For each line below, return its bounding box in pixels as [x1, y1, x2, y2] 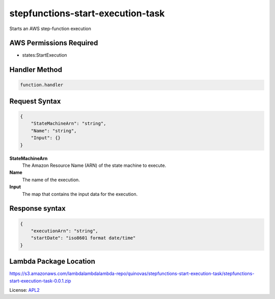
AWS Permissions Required [9, 39, 98, 47]
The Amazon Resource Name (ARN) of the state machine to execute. [22, 162, 167, 168]
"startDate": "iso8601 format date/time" [31, 235, 136, 241]
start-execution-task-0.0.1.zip [9, 278, 71, 284]
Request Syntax [9, 97, 61, 106]
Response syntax [9, 204, 66, 213]
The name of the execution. [22, 177, 80, 183]
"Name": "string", [31, 128, 77, 134]
